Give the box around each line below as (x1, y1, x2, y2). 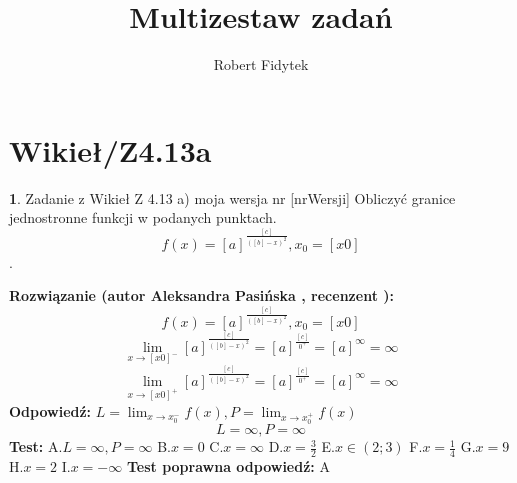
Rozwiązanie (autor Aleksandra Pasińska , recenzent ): (9, 285, 394, 306)
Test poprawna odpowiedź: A (126, 456, 330, 477)
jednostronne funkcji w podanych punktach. (9, 207, 277, 228)
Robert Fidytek (213, 54, 309, 75)
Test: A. (9, 436, 63, 457)
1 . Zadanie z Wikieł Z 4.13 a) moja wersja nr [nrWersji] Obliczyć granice (9, 187, 456, 208)
